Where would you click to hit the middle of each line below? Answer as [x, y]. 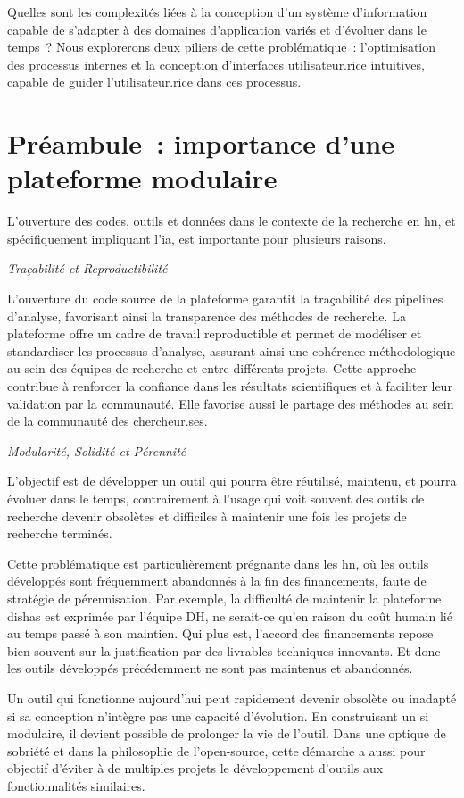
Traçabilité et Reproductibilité [87, 268]
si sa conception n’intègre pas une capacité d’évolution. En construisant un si [218, 715]
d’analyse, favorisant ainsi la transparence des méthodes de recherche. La [207, 316]
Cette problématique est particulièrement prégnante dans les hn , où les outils [218, 563]
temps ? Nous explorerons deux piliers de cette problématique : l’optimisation [222, 47]
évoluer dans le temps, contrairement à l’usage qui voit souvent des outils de [216, 498]
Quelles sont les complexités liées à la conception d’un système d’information [217, 12]
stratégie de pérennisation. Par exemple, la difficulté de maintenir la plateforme [224, 598]
